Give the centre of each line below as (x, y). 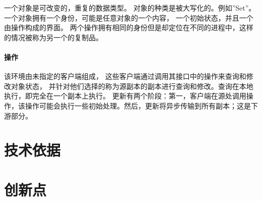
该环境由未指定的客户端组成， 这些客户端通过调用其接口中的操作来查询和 (125, 76)
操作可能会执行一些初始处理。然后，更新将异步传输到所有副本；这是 (138, 105)
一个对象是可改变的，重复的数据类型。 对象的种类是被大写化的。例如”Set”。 (130, 8)
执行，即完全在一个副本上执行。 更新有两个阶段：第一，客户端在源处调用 (125, 96)
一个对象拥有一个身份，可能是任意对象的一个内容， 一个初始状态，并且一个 (129, 17)
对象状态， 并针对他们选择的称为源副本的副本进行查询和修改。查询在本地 (132, 86)
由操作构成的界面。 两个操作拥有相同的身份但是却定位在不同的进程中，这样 (129, 27)
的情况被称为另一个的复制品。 (53, 37)
